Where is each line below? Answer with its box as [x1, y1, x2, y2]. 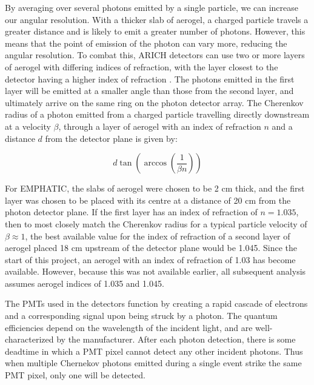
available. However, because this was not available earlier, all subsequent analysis [5, 265, 306, 278]
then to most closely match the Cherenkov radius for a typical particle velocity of [5, 217, 307, 230]
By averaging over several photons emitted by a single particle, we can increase [5, 1, 299, 13]
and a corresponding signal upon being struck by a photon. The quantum [5, 309, 278, 322]
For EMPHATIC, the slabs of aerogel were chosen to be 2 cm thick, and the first [5, 182, 305, 195]
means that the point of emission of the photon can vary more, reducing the [5, 36, 287, 49]
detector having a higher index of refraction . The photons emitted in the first [5, 72, 295, 85]
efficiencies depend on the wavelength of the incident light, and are [5, 321, 253, 333]
